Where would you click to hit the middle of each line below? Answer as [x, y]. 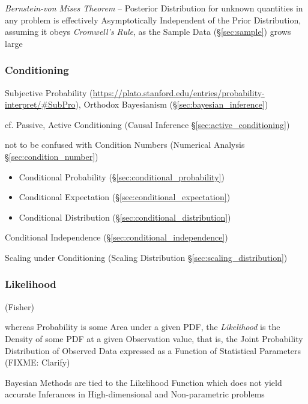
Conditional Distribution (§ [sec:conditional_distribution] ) [125, 217]
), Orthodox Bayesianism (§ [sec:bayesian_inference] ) [172, 104]
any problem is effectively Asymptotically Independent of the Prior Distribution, [153, 20]
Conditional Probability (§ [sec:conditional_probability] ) [122, 176]
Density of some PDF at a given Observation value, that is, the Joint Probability [154, 338]
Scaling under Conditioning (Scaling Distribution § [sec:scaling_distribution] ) [146, 257]
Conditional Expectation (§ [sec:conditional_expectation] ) [125, 197]
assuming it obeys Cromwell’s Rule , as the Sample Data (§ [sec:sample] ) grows [148, 32]
